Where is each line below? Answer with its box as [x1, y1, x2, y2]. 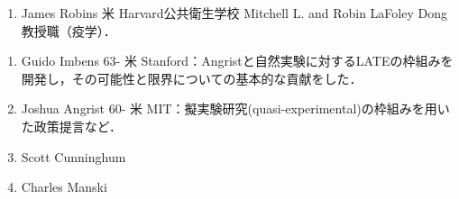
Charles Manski [21, 177, 107, 196]
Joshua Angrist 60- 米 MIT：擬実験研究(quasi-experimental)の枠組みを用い [21, 99, 450, 118]
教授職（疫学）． [21, 21, 116, 40]
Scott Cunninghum [21, 147, 126, 166]
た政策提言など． [21, 116, 123, 135]
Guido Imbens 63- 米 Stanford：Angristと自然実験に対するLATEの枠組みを [21, 51, 454, 70]
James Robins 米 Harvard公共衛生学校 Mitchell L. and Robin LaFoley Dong [21, 4, 447, 22]
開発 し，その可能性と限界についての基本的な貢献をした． [21, 68, 363, 87]
